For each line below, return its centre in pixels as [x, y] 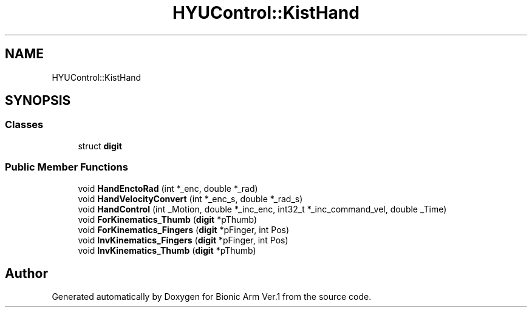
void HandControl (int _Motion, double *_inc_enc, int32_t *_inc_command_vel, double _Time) [262, 209]
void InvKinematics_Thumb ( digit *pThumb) [167, 250]
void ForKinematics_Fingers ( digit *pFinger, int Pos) [184, 229]
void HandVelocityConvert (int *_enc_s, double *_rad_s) [190, 198]
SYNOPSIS [38, 101]
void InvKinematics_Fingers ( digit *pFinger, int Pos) [183, 240]
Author [26, 273]
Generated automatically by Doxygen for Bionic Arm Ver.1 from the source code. [212, 297]
